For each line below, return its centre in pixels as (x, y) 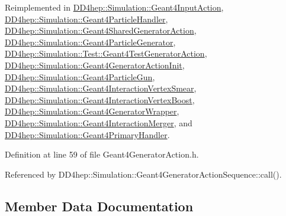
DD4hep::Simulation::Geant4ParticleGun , (80, 76)
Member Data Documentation (99, 206)
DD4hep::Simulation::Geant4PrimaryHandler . (87, 134)
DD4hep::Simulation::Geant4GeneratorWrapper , (92, 111)
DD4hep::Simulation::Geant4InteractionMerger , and (99, 122)
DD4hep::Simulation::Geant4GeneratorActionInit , (95, 65)
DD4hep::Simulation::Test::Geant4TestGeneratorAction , (106, 53)
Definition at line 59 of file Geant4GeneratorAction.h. (102, 154)
